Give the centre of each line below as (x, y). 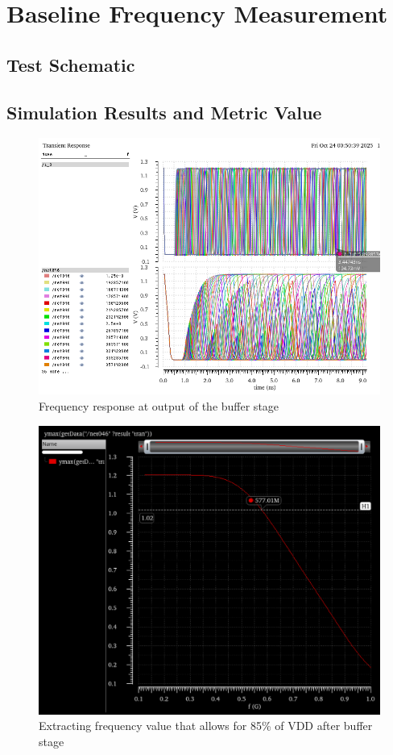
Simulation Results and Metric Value (164, 112)
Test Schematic (71, 64)
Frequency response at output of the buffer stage (159, 405)
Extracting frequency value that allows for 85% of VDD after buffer (206, 726)
